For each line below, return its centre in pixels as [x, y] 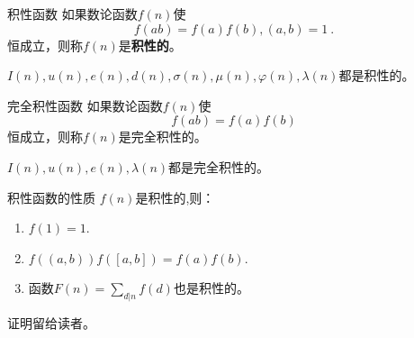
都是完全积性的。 [219, 166]
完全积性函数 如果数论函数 [85, 105]
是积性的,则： [175, 197]
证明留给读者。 [51, 323]
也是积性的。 [211, 288]
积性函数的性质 [51, 197]
